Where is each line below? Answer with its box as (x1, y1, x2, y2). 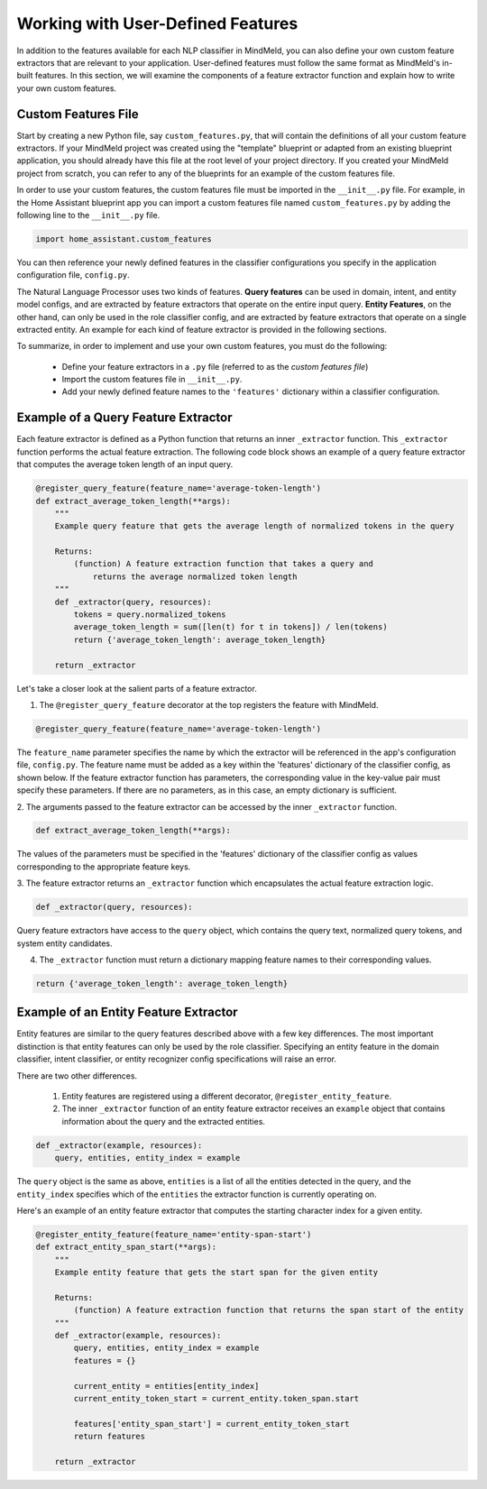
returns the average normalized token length (92, 571, 298, 582)
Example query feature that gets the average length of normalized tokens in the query (54, 521, 455, 531)
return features (73, 1431, 146, 1442)
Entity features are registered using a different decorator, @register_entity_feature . (61, 1091, 392, 1102)
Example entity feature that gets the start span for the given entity (54, 1267, 379, 1278)
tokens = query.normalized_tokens (73, 610, 226, 620)
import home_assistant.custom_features (35, 234, 212, 244)
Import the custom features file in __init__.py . (61, 374, 243, 385)
